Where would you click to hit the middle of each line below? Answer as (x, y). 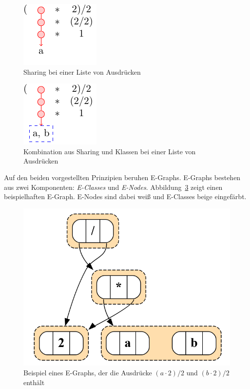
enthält (34, 382)
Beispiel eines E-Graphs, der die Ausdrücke (88, 373)
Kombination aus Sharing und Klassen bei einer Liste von (110, 151)
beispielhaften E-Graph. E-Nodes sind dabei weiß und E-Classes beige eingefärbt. (125, 196)
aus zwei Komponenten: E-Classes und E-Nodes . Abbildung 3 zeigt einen (113, 187)
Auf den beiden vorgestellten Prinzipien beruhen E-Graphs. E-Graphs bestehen (122, 177)
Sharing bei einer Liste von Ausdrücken (82, 72)
